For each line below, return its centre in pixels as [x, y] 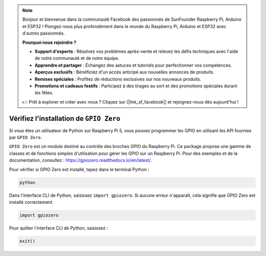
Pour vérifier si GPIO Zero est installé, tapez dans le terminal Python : [79, 169]
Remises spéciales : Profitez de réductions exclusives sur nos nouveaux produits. [118, 79]
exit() [27, 241]
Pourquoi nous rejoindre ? [49, 42]
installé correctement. [31, 202]
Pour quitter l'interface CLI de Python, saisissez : [59, 228]
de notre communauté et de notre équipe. [77, 58]
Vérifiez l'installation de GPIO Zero [65, 118]
